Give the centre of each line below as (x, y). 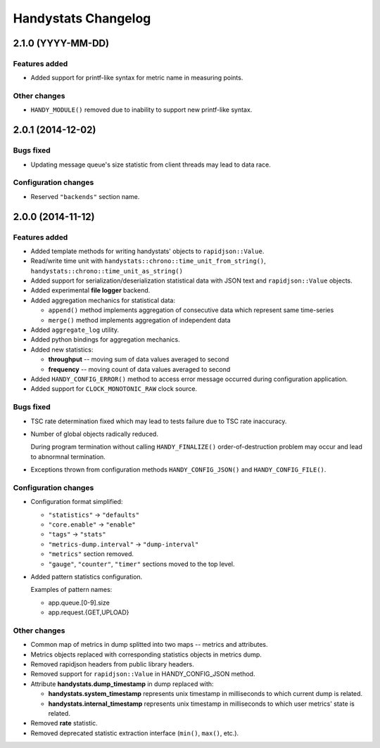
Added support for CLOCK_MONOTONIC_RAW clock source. (114, 389)
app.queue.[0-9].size (79, 602)
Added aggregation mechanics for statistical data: (103, 300)
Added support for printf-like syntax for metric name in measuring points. (137, 78)
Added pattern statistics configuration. (87, 576)
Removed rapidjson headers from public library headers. (113, 664)
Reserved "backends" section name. (85, 196)
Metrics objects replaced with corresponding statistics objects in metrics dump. (146, 654)
